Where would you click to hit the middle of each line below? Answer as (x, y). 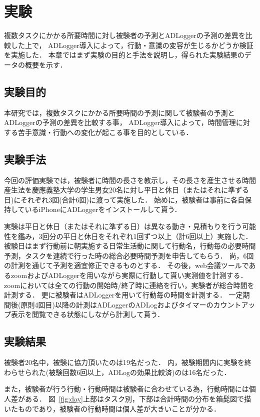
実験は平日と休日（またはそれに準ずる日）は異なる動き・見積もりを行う (123, 226)
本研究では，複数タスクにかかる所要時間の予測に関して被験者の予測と (119, 112)
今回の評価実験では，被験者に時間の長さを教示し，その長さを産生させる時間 (130, 180)
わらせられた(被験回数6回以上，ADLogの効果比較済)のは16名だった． (117, 372)
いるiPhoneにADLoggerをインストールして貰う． (103, 209)
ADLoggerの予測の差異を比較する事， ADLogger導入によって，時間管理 (120, 122)
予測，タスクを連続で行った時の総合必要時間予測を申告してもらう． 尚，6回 (129, 255)
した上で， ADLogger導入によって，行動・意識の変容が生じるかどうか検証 (132, 45)
